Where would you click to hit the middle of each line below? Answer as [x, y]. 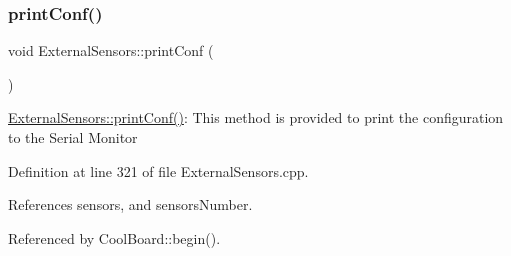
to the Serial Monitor [73, 137]
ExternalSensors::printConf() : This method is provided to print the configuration [256, 117]
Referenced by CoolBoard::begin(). [114, 237]
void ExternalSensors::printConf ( [111, 50]
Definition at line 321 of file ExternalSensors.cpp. [158, 170]
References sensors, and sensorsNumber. [130, 204]
